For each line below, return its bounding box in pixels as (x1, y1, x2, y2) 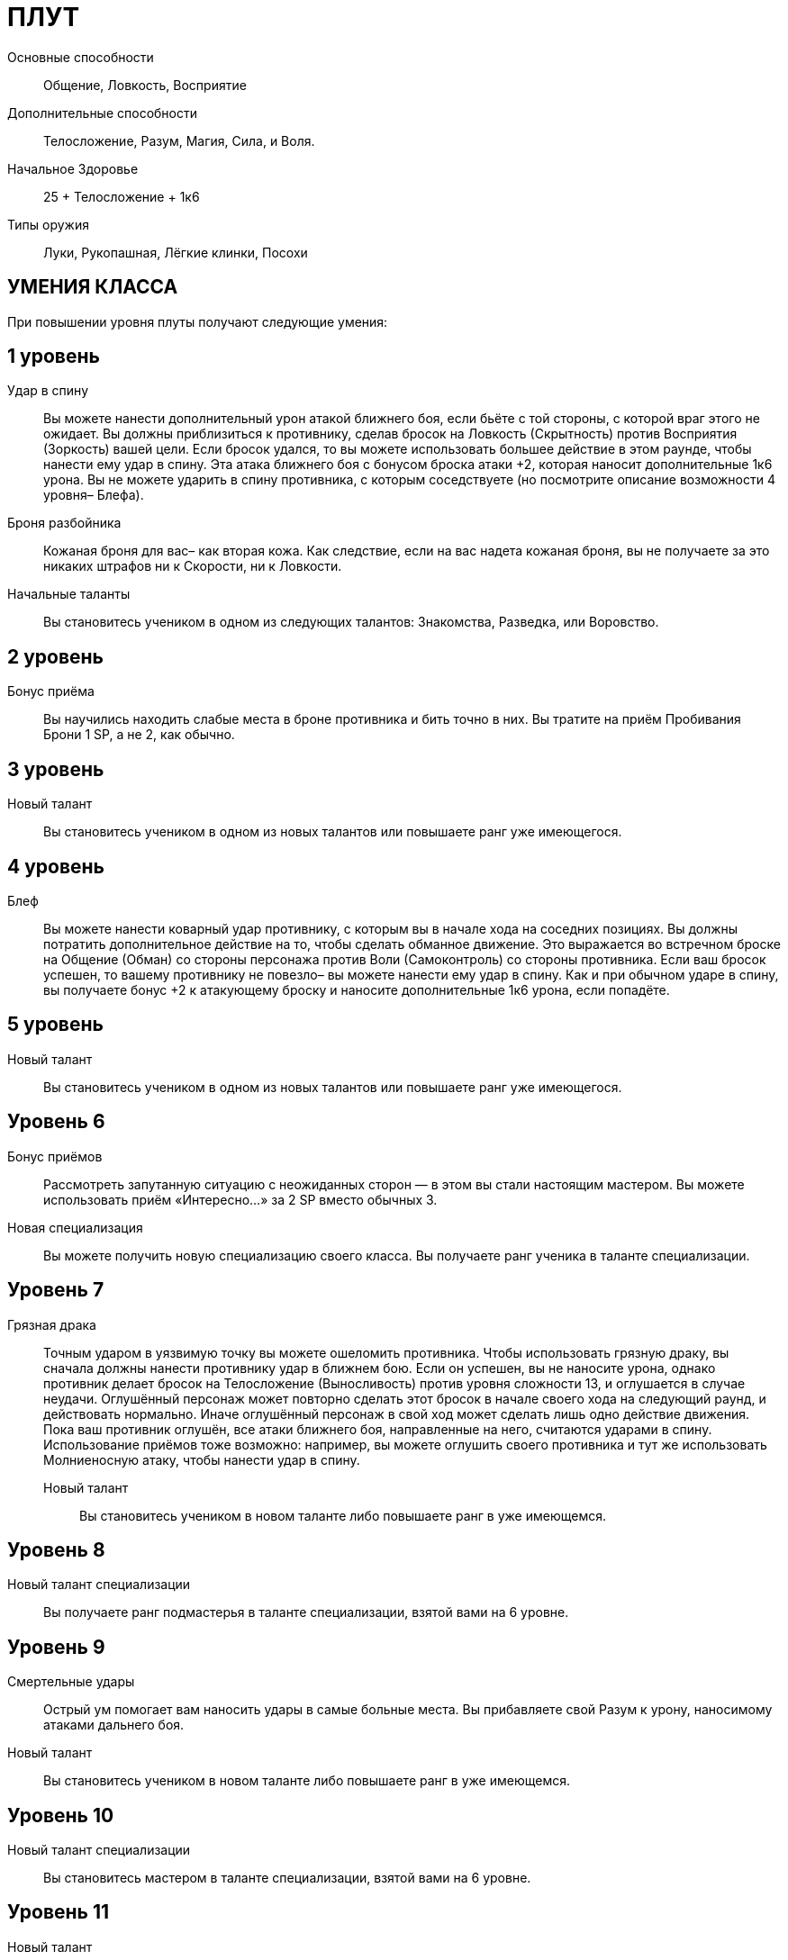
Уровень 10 (7, 1803, 114, 1827)
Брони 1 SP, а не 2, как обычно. (43, 727, 235, 743)
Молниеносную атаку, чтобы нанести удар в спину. (43, 1451, 360, 1468)
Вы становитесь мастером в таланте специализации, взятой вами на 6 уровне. (43, 1870, 531, 1886)
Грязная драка (7, 1316, 96, 1332)
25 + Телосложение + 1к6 (43, 188, 200, 204)
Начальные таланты (7, 586, 131, 602)
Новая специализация (7, 1219, 143, 1235)
